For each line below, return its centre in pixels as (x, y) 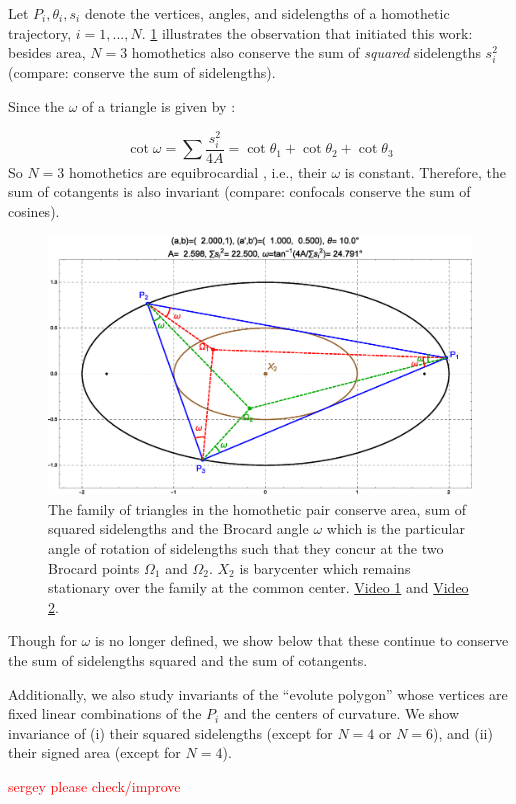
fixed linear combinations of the (105, 713)
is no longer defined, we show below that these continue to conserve (301, 640)
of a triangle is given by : (159, 105)
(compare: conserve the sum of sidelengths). (142, 72)
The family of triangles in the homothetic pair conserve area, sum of (257, 508)
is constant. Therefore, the (425, 171)
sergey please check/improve (94, 785)
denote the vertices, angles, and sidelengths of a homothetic (267, 13)
